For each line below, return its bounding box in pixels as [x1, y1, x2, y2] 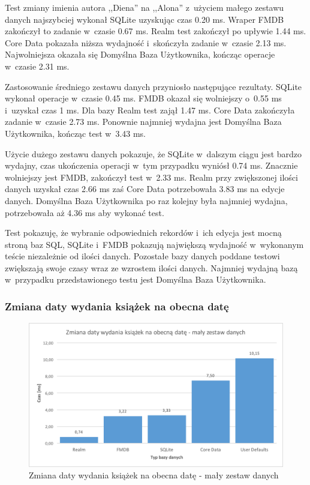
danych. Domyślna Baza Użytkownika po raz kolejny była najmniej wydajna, [5, 194, 288, 206]
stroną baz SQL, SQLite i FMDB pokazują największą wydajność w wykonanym [5, 238, 304, 250]
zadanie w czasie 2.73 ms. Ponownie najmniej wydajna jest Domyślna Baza [5, 115, 282, 128]
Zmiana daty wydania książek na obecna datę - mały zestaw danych [29, 469, 279, 481]
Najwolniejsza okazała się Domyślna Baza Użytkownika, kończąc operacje [5, 48, 275, 61]
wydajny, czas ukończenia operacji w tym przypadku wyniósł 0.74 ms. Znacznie [5, 159, 298, 172]
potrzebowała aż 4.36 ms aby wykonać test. [5, 206, 164, 218]
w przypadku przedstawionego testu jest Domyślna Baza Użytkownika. [5, 273, 266, 286]
